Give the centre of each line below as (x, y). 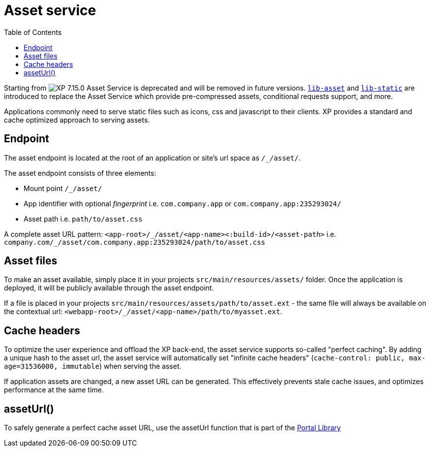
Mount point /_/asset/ (63, 188)
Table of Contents (33, 32)
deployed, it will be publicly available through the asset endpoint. (109, 288)
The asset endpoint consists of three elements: (80, 173)
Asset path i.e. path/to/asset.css (83, 219)
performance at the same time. (54, 390)
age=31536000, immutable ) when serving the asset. (93, 366)
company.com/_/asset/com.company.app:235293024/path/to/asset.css (135, 242)
